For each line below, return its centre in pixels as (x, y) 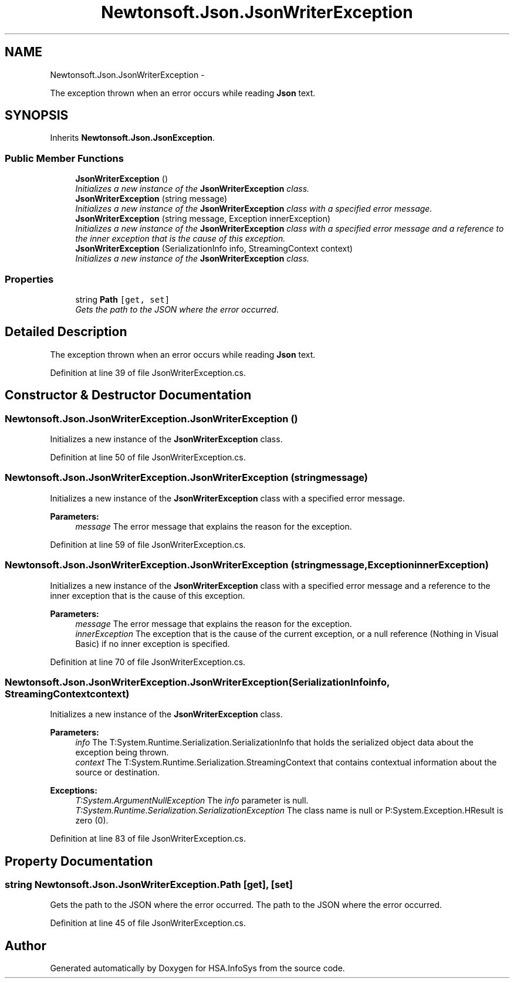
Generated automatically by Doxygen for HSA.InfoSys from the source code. (197, 968)
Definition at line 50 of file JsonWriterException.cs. (148, 457)
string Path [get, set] (123, 299)
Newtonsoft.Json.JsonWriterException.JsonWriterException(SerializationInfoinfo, (197, 682)
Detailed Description (66, 332)
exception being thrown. (122, 752)
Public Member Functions (64, 158)
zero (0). (92, 821)
